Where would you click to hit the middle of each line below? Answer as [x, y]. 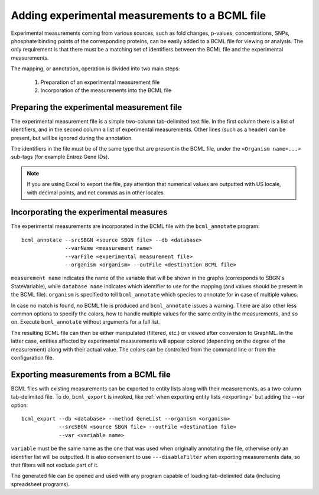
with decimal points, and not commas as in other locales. [96, 193]
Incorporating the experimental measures [89, 212]
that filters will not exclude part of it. [55, 465]
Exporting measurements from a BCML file [91, 374]
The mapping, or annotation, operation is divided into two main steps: [95, 69]
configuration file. [32, 357]
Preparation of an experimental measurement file [100, 82]
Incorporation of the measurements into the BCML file [106, 90]
